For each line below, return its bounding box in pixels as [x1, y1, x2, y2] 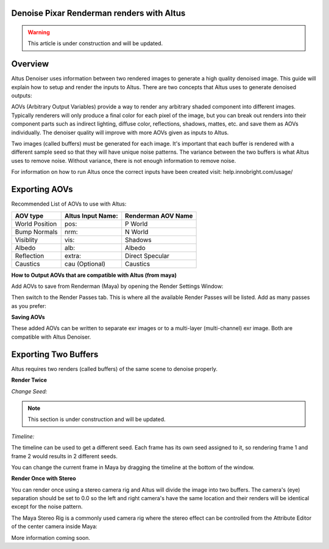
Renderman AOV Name [125, 211, 193, 220]
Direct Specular [125, 251, 170, 260]
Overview [11, 59, 49, 70]
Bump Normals [15, 228, 58, 236]
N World [125, 228, 149, 236]
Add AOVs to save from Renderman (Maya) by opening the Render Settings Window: [11, 282, 224, 290]
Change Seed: [11, 387, 48, 395]
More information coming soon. [11, 534, 91, 541]
